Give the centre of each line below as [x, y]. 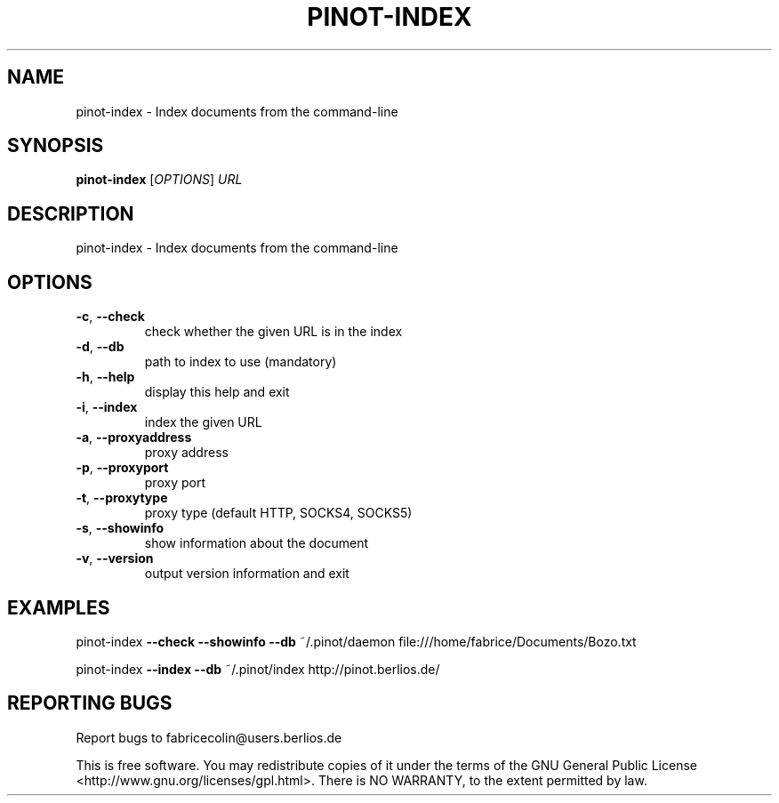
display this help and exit [217, 392]
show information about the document [257, 543]
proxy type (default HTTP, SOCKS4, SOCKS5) [278, 513]
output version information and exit [247, 574]
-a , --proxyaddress [134, 438]
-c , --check [110, 317]
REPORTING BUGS [90, 703]
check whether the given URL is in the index [273, 332]
